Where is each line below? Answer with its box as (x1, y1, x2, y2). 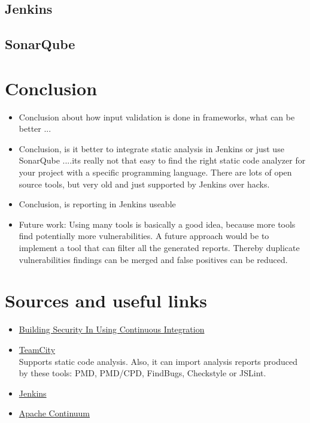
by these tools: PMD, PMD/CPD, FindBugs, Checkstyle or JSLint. (19, 367, 266, 379)
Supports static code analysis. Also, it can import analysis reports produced (19, 355, 297, 367)
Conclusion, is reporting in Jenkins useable (19, 198, 176, 210)
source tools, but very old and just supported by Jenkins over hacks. (19, 177, 270, 190)
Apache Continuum (19, 407, 90, 419)
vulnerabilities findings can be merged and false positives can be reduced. (19, 253, 288, 265)
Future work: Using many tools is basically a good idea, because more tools (19, 217, 296, 230)
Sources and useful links (5, 288, 208, 313)
